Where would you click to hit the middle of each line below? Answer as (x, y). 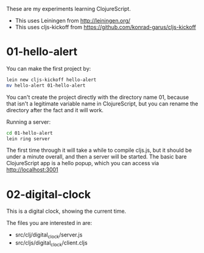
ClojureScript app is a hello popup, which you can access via (83, 163)
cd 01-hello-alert (30, 133)
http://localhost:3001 (32, 169)
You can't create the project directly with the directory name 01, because (98, 97)
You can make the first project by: (49, 68)
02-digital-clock (49, 194)
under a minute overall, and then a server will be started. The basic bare (97, 157)
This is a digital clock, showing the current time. (66, 211)
